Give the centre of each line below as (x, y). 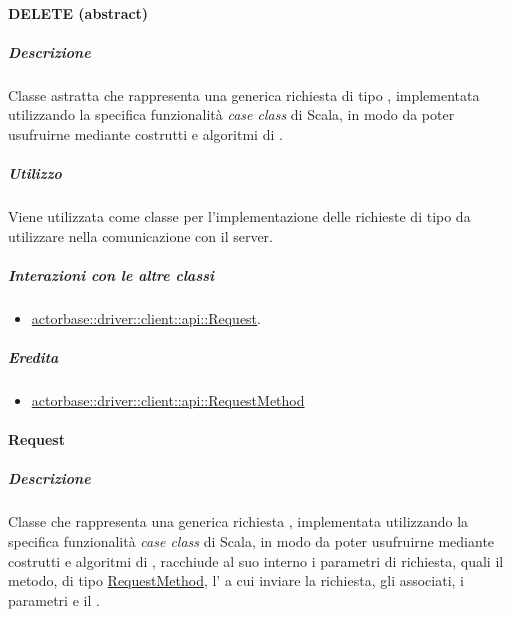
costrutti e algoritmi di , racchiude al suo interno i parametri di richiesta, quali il (256, 560)
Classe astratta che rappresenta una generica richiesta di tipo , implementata (244, 94)
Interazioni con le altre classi (111, 274)
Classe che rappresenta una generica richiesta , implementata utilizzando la (238, 521)
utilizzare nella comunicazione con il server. (141, 235)
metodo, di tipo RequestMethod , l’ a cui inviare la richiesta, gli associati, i (236, 580)
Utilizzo (35, 173)
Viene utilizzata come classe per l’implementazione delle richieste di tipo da (239, 216)
